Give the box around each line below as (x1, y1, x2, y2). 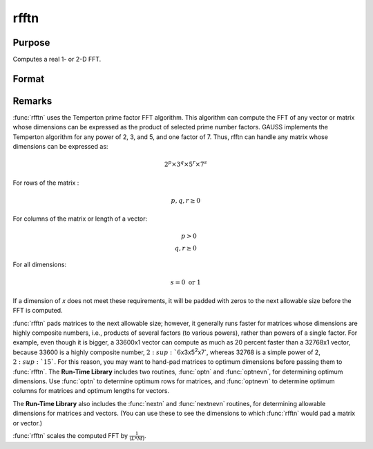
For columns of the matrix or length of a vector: (12, 214, 148, 223)
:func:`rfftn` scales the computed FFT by (12, 431, 128, 439)
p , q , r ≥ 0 (171, 196, 200, 204)
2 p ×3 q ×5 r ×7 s (164, 159, 207, 169)
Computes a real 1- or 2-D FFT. (12, 55, 102, 64)
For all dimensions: (12, 260, 67, 269)
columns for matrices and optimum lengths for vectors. (12, 387, 169, 395)
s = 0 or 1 (170, 279, 201, 286)
